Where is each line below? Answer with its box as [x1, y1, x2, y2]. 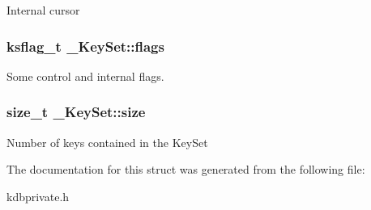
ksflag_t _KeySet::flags [6, 36, 164, 56]
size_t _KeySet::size [6, 102, 146, 122]
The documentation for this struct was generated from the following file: [6, 161, 365, 178]
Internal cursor [6, 2, 80, 18]
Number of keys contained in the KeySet [6, 133, 208, 150]
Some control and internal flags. [6, 67, 164, 84]
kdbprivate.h [6, 187, 70, 204]
